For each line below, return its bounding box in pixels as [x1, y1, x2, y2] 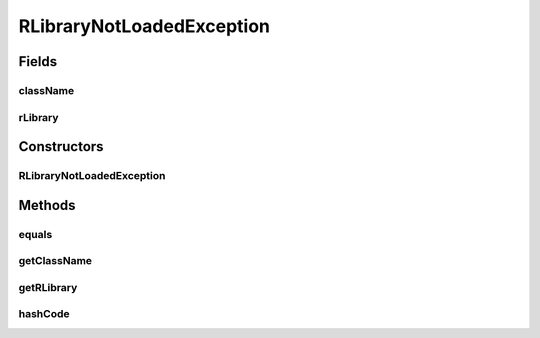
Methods [18, 196, 76, 214]
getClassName [18, 254, 93, 268]
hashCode [18, 307, 70, 321]
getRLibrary [18, 280, 78, 294]
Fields [18, 53, 58, 70]
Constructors [18, 138, 104, 155]
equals [18, 227, 53, 241]
